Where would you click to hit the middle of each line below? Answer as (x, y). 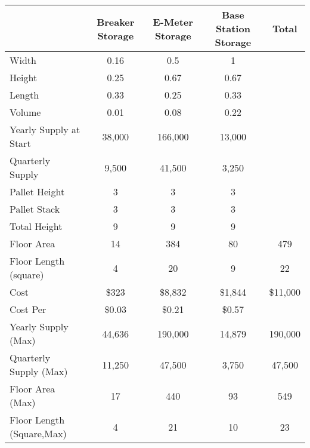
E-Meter (173, 22)
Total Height (36, 226)
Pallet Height (37, 191)
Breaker (116, 22)
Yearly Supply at (45, 129)
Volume (25, 112)
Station (233, 28)
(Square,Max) (38, 433)
